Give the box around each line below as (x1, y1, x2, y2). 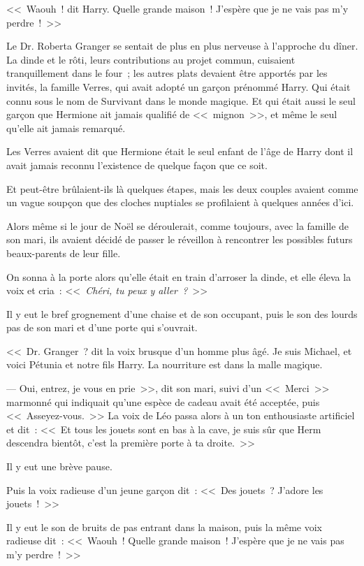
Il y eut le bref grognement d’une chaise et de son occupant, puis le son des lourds (6, 306, 358, 321)
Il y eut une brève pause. (6, 459, 112, 474)
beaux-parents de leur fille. (6, 245, 121, 260)
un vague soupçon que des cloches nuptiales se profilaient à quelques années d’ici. (6, 195, 354, 210)
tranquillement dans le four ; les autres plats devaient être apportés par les (6, 66, 328, 80)
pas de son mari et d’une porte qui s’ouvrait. (6, 320, 198, 335)
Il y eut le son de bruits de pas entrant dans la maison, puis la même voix (6, 519, 323, 534)
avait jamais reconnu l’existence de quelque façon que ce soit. (6, 157, 268, 172)
